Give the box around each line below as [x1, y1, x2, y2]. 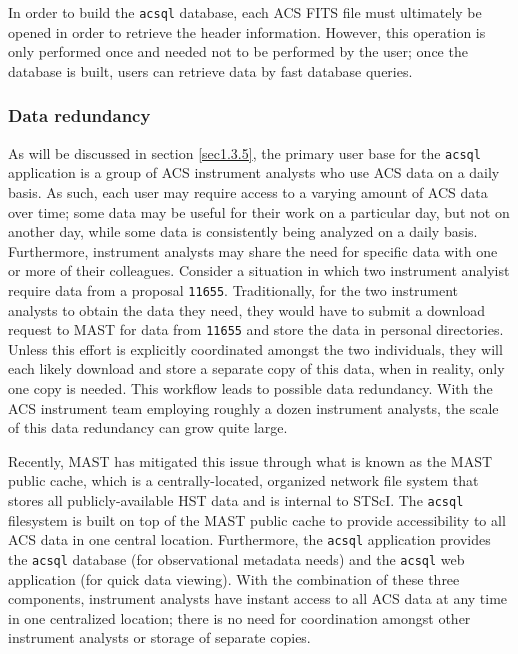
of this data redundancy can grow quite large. [8, 417, 288, 438]
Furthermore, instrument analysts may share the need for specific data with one [8, 240, 498, 261]
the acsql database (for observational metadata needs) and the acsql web [8, 548, 465, 569]
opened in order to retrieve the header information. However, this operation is [8, 21, 486, 42]
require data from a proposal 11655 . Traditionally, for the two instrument [8, 279, 459, 300]
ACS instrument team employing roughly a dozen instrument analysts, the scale [8, 397, 499, 418]
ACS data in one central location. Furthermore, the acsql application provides [8, 529, 491, 550]
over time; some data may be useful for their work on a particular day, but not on [8, 201, 510, 222]
